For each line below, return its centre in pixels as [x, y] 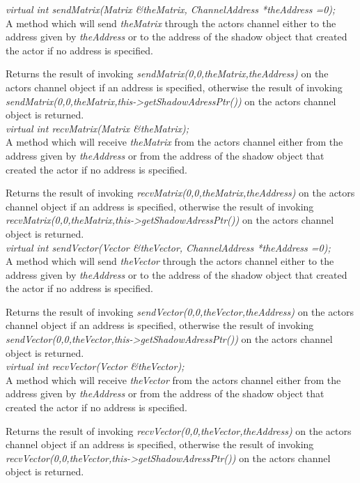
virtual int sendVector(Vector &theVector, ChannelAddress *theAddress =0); [168, 247]
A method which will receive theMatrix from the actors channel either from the [174, 142]
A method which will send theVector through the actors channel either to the [170, 261]
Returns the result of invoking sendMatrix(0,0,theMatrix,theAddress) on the [167, 74]
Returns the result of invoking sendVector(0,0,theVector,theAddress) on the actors [180, 311]
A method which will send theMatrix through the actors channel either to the [171, 23]
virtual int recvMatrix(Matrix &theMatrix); [97, 128]
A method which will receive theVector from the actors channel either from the [173, 379]
